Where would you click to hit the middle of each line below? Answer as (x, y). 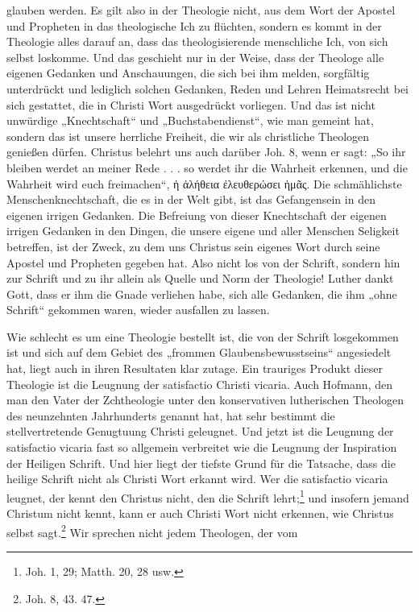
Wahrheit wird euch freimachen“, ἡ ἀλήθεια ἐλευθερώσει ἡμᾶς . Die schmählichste (204, 183)
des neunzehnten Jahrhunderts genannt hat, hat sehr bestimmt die (171, 415)
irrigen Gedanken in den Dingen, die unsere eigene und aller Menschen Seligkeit (203, 231)
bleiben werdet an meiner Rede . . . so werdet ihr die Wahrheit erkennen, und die (207, 167)
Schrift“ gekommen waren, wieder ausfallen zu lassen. (138, 310)
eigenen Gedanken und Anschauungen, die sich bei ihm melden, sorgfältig (188, 73)
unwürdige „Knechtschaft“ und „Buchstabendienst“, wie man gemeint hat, (190, 120)
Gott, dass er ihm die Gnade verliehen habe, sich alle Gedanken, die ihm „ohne (202, 294)
